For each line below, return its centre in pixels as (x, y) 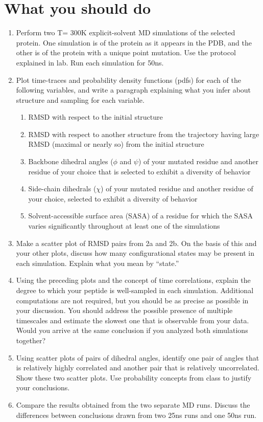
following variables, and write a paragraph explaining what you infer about (134, 90)
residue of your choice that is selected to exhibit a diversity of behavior (139, 171)
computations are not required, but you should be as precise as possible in (132, 300)
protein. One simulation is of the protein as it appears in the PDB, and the (134, 42)
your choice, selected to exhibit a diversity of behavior (113, 198)
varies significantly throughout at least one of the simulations (124, 226)
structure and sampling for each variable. (80, 99)
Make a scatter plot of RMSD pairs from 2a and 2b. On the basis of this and (136, 243)
